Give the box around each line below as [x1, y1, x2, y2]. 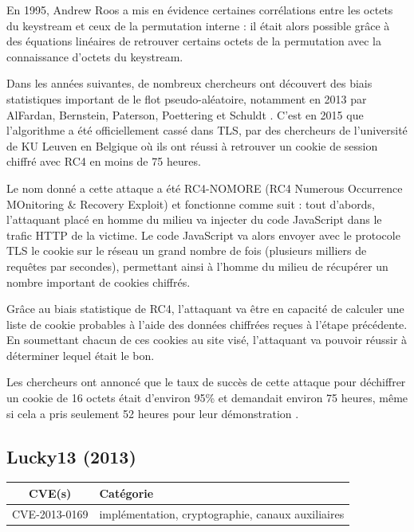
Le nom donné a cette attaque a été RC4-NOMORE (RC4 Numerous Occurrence [6, 179, 403, 196]
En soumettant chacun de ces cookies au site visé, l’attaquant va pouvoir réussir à [6, 331, 408, 348]
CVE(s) [29, 484, 72, 501]
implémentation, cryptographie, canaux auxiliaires [99, 505, 345, 522]
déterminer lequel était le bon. [6, 346, 155, 363]
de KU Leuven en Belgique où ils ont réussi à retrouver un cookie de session [6, 137, 378, 154]
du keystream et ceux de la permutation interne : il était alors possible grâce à [6, 17, 390, 33]
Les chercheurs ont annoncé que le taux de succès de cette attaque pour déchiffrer [6, 374, 406, 390]
